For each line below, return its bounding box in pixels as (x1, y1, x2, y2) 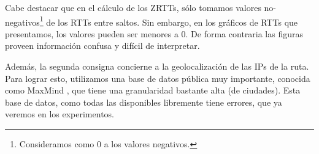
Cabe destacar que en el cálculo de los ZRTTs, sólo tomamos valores (5, 1, 261, 13)
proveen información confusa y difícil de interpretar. (5, 39, 200, 52)
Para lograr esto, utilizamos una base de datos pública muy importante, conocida (5, 71, 310, 84)
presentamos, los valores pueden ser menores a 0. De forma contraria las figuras (5, 27, 304, 40)
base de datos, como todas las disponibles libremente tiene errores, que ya (5, 95, 282, 108)
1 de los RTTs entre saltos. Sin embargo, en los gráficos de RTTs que (39, 13, 298, 28)
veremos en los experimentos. (5, 108, 114, 120)
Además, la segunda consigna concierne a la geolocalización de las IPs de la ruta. (5, 60, 309, 73)
